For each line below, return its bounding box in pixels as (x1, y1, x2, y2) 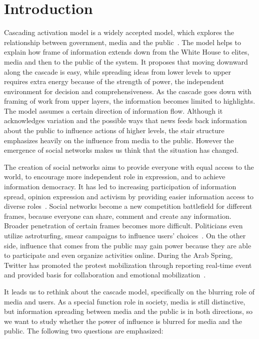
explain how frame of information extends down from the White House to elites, (4, 47, 249, 57)
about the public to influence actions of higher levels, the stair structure (4, 125, 224, 136)
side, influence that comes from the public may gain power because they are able (4, 240, 251, 250)
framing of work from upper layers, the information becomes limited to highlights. (4, 96, 255, 106)
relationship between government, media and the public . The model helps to (4, 37, 241, 47)
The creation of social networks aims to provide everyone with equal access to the (4, 161, 254, 172)
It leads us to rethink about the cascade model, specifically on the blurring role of (4, 286, 254, 296)
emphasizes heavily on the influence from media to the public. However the (4, 135, 234, 145)
